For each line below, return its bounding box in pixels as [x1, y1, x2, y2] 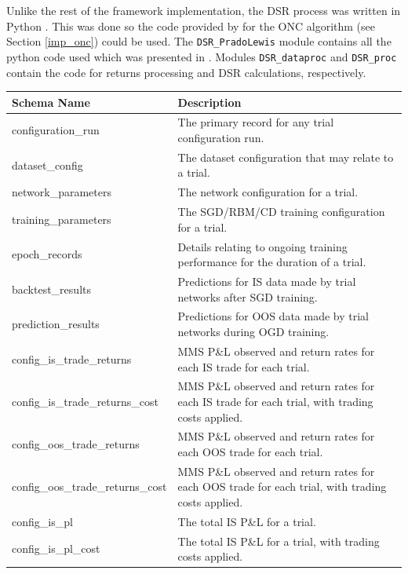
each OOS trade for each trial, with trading [177, 478, 387, 495]
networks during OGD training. [177, 324, 330, 340]
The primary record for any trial [177, 114, 334, 130]
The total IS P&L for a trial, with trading [177, 532, 380, 549]
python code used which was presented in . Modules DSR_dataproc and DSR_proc [6, 48, 397, 64]
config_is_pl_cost [12, 540, 100, 557]
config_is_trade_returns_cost [12, 393, 159, 409]
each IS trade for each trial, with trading [177, 393, 373, 409]
